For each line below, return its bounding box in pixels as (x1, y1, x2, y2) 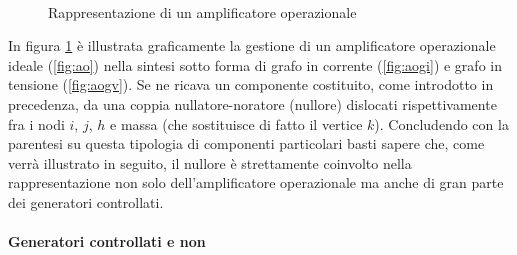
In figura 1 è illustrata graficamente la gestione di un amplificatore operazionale (8, 35, 496, 56)
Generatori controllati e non (8, 231, 206, 252)
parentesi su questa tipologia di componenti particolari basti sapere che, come (8, 133, 485, 154)
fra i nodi (8, 113, 65, 134)
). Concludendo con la (374, 113, 509, 134)
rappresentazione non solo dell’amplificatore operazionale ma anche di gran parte (8, 172, 504, 193)
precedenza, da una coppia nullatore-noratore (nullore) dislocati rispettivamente (8, 93, 497, 114)
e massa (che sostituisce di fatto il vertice (110, 113, 363, 134)
